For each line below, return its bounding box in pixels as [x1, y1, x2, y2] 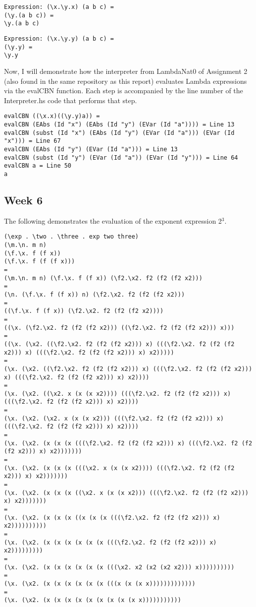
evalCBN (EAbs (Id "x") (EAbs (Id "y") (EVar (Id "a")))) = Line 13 [4, 121, 235, 128]
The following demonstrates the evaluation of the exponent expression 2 [4, 215, 222, 226]
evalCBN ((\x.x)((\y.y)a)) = [4, 113, 100, 120]
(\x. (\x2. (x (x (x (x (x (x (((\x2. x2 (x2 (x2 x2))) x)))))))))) [4, 563, 235, 571]
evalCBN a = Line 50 [4, 162, 72, 170]
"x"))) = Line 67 [4, 137, 61, 145]
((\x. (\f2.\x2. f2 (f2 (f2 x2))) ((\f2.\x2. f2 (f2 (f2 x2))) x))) [4, 324, 235, 331]
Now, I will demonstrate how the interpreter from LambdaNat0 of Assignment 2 [4, 65, 248, 76]
